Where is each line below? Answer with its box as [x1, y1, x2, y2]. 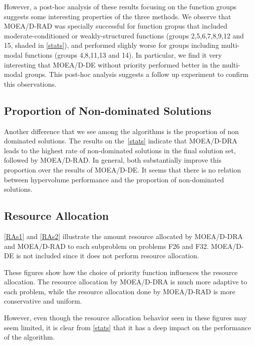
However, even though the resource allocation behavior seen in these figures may [4, 312, 247, 323]
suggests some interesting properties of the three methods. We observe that [4, 11, 231, 21]
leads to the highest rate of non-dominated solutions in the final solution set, [4, 145, 236, 155]
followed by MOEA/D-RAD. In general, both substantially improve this [4, 155, 221, 165]
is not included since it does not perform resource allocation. [16, 250, 199, 261]
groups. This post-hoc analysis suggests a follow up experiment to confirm [25, 69, 249, 79]
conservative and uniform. [4, 296, 82, 306]
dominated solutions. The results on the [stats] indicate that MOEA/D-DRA [4, 136, 238, 146]
